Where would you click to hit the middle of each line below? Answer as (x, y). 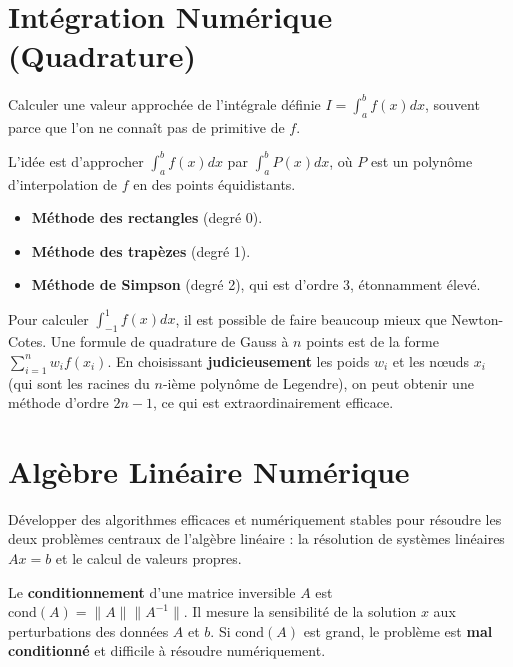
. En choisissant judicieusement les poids (238, 360)
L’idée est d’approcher (76, 160)
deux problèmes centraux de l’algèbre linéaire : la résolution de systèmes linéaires (256, 538)
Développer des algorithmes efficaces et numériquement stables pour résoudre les (255, 518)
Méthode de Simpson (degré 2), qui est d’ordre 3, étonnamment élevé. (256, 284)
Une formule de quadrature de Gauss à (169, 341)
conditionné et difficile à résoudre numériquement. (167, 650)
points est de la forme (372, 341)
